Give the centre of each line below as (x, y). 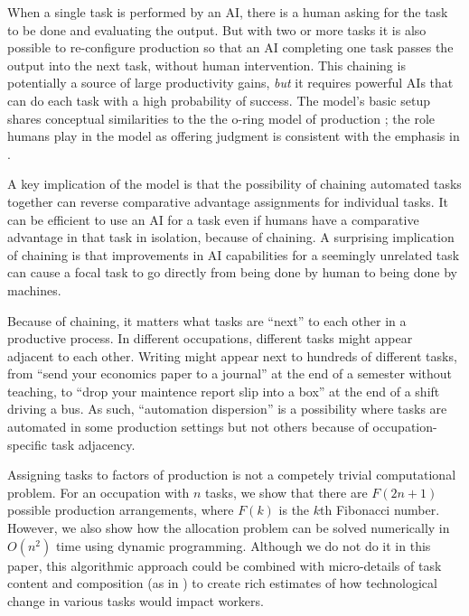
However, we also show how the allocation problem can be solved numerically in (229, 528)
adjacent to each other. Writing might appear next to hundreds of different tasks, (232, 355)
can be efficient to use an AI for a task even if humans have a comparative (213, 219)
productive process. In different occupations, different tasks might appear (210, 338)
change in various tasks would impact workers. (136, 600)
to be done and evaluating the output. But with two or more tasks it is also (217, 29)
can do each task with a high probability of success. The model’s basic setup (219, 100)
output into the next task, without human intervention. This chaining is (206, 65)
